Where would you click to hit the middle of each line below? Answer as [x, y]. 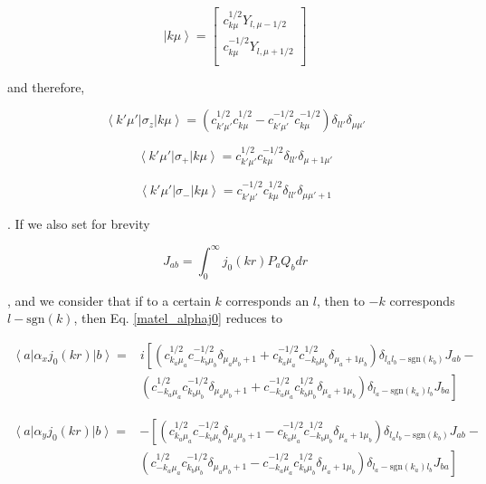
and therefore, [46, 86]
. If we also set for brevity [79, 223]
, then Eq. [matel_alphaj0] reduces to [178, 318]
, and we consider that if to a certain [109, 300]
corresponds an [267, 300]
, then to [341, 300]
